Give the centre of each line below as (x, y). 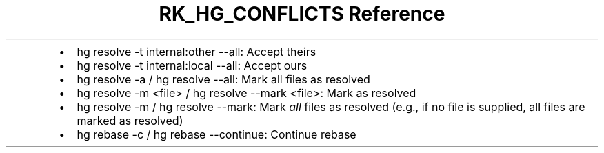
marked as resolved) (130, 120)
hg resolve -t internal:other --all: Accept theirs (197, 51)
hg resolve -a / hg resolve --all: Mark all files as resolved (223, 79)
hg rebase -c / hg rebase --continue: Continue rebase (217, 134)
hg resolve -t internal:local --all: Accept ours (192, 65)
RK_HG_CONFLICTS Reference (302, 14)
